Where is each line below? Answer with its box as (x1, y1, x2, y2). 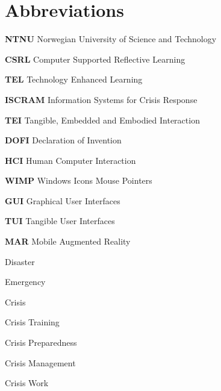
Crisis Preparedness (5, 336, 77, 349)
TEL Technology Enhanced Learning (5, 73, 143, 86)
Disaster (5, 255, 35, 267)
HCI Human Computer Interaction (5, 154, 136, 166)
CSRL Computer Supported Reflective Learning (5, 52, 185, 65)
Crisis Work (5, 377, 49, 389)
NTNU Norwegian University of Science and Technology (5, 33, 217, 45)
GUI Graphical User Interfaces (5, 194, 120, 207)
